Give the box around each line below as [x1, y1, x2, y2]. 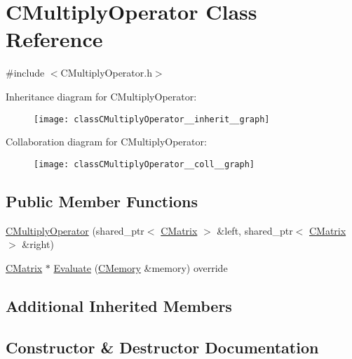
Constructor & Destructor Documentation [6, 336, 319, 358]
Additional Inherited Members [6, 294, 232, 316]
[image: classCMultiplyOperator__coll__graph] [34, 159, 255, 169]
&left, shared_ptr [217, 223, 293, 237]
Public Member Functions [6, 190, 198, 211]
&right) [22, 237, 54, 252]
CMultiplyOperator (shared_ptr [6, 223, 144, 237]
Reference [6, 25, 103, 53]
